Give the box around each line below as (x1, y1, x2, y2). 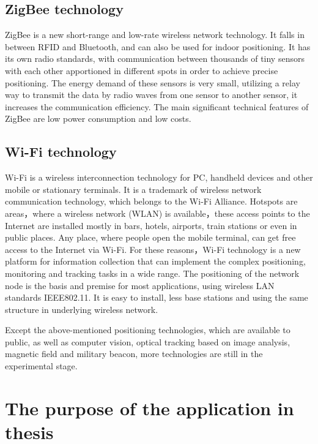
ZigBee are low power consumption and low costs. (5, 112, 191, 125)
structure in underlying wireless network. (5, 303, 158, 315)
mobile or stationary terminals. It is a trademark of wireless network (5, 182, 262, 195)
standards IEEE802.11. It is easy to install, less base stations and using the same (5, 291, 308, 304)
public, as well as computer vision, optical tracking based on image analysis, (5, 335, 290, 348)
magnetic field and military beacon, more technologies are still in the (5, 347, 263, 360)
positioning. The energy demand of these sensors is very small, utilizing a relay (5, 76, 300, 89)
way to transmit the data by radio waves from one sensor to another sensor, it (5, 88, 298, 101)
